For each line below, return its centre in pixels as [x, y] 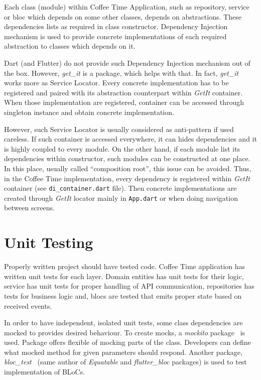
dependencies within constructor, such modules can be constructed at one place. [127, 158]
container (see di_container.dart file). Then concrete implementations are [120, 188]
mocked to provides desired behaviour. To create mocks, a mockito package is [125, 332]
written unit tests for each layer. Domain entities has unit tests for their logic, [124, 276]
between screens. [29, 208]
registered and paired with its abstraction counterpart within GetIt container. [123, 92]
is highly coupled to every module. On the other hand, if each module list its [122, 148]
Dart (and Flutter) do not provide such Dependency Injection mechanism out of [127, 62]
